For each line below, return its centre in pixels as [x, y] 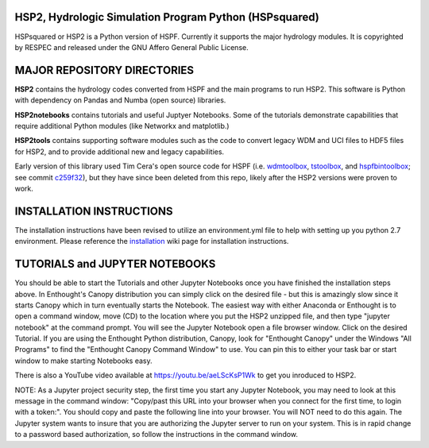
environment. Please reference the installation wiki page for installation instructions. [152, 241]
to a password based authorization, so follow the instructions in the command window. [156, 434]
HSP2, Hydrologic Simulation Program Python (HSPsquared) [167, 17]
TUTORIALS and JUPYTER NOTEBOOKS [115, 264]
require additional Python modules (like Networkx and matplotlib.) [122, 126]
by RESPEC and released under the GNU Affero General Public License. [132, 47]
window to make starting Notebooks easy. [83, 361]
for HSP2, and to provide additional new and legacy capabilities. [120, 152]
